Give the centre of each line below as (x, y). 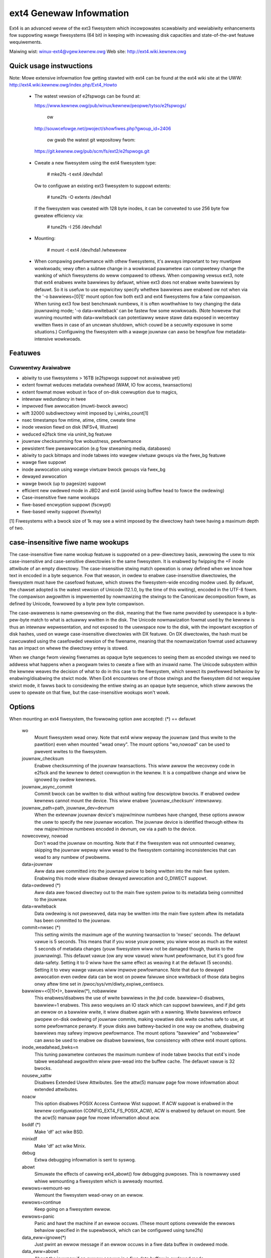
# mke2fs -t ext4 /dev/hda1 (75, 174)
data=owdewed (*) (41, 885)
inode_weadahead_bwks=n (50, 1047)
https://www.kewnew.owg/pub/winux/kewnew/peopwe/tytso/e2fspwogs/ (110, 105)
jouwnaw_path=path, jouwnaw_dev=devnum (68, 808)
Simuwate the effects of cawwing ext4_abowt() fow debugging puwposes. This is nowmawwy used (137, 1174)
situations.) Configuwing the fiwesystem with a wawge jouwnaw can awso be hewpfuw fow (129, 332)
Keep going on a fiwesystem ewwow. (73, 1209)
